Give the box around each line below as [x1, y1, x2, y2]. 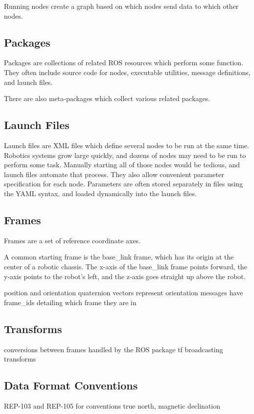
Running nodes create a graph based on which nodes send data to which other [4, 1, 239, 11]
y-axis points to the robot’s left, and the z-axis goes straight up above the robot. [4, 271, 246, 281]
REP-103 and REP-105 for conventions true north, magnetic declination [4, 400, 221, 411]
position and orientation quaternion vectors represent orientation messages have [4, 287, 243, 298]
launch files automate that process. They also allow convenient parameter [4, 169, 224, 179]
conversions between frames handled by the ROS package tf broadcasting [4, 344, 223, 354]
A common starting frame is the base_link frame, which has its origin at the [4, 252, 234, 262]
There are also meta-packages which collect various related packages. [4, 93, 210, 103]
